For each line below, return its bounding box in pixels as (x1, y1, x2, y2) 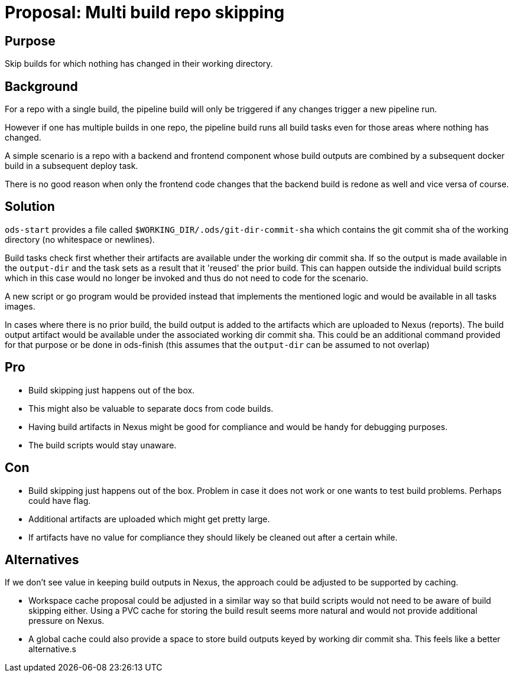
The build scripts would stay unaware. (28, 440, 177, 450)
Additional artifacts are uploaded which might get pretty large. (28, 513, 270, 524)
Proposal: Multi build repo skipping (5, 2, 285, 22)
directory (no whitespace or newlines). (5, 234, 155, 245)
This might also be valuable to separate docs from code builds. (28, 403, 274, 414)
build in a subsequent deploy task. (5, 161, 138, 171)
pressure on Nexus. (28, 616, 105, 626)
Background (5, 79, 78, 94)
